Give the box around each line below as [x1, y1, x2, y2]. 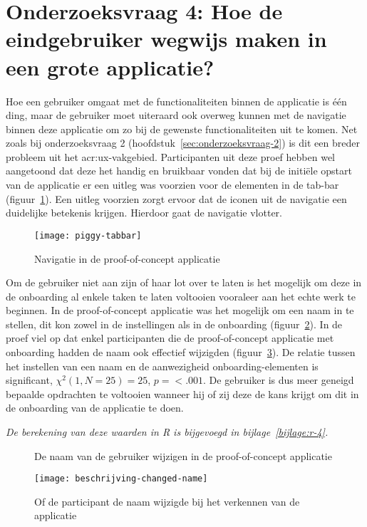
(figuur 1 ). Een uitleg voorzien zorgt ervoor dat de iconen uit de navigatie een [6, 191, 347, 206]
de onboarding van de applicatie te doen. [6, 400, 184, 415]
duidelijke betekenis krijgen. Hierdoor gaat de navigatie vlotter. [6, 205, 282, 220]
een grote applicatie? [6, 52, 214, 81]
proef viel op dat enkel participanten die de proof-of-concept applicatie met [6, 330, 334, 345]
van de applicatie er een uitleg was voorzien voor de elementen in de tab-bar [6, 177, 339, 192]
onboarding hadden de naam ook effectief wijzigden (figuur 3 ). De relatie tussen [6, 345, 356, 360]
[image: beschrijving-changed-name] [34, 474, 208, 484]
